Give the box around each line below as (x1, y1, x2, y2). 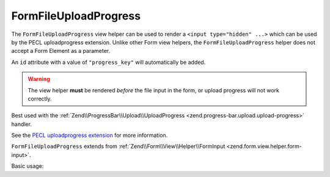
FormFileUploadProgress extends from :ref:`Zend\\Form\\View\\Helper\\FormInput (11, 143, 226, 150)
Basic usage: (11, 162, 44, 170)
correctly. (28, 95, 52, 102)
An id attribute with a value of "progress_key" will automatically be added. (11, 58, 206, 66)
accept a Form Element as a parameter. (11, 47, 111, 55)
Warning (28, 75, 50, 83)
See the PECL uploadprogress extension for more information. (11, 131, 168, 139)
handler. (11, 120, 32, 128)
